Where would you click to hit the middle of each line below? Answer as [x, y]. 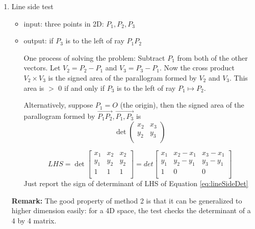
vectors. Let [42, 68]
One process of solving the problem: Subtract [94, 57]
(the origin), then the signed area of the [182, 105]
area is [34, 87]
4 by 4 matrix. [34, 220]
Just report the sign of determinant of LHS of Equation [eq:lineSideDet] [136, 183]
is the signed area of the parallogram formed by [122, 77]
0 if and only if [81, 87]
